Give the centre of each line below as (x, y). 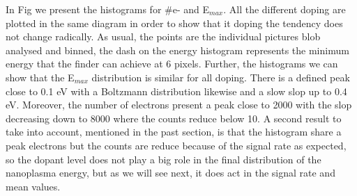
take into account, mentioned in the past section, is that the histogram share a (174, 132)
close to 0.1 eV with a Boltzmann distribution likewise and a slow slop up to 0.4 (176, 91)
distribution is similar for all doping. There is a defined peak (221, 77)
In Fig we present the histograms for (84, 9)
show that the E (40, 77)
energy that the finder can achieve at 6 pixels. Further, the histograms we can (172, 64)
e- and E (191, 9)
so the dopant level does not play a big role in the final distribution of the (164, 159)
